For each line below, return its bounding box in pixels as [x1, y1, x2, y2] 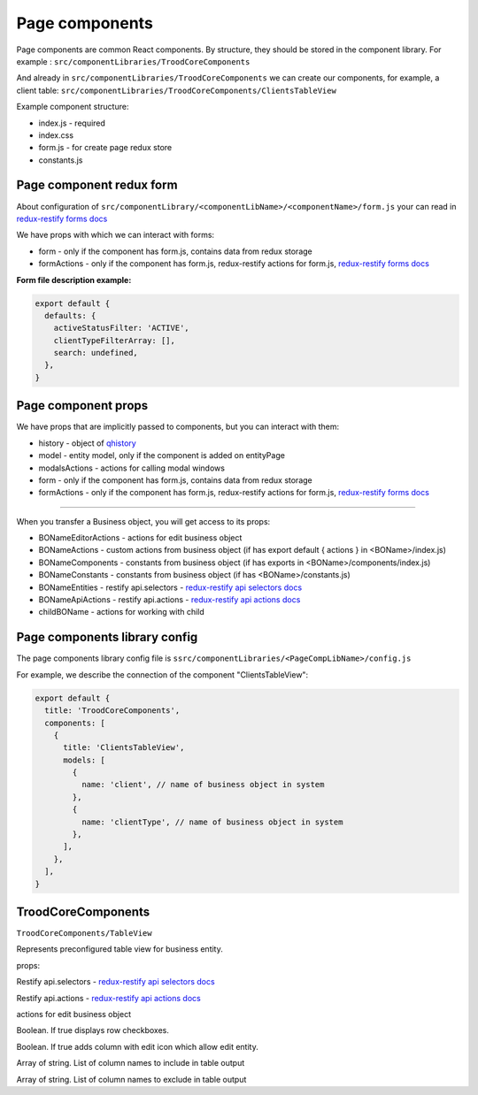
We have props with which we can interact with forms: [16, 230, 215, 241]
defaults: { [44, 310, 96, 320]
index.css [38, 129, 74, 141]
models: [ [63, 754, 106, 765]
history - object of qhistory [38, 438, 136, 448]
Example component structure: [16, 102, 129, 112]
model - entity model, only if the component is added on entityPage [38, 450, 285, 461]
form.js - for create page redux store [38, 142, 173, 153]
